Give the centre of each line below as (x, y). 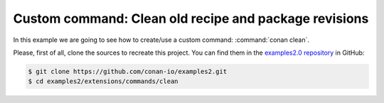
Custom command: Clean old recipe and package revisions (191, 18)
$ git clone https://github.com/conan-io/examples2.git (128, 71)
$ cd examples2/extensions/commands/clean (103, 81)
